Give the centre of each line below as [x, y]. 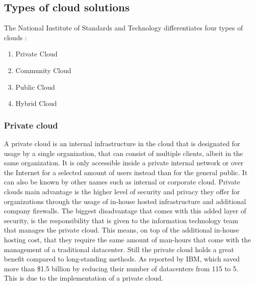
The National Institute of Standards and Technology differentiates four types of [123, 28]
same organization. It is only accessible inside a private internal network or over [124, 163]
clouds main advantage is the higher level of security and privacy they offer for [122, 191]
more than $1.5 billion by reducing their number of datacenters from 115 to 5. [121, 268]
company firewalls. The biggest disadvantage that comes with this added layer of [125, 211]
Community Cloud [43, 70]
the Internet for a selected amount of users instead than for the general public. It [126, 172]
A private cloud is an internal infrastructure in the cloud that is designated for [122, 143]
